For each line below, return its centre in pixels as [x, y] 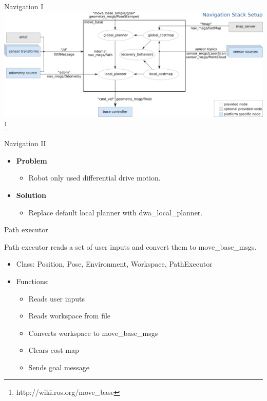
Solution [31, 195]
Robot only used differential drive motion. [94, 178]
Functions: [33, 281]
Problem [32, 160]
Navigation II [25, 143]
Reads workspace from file [70, 316]
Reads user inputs [56, 298]
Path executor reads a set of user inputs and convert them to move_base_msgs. [130, 246]
